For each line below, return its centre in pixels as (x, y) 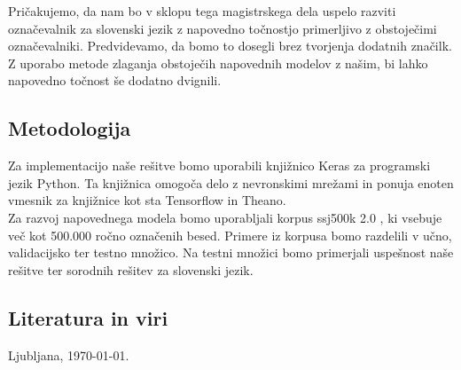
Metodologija (70, 128)
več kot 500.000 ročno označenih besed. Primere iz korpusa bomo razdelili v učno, (230, 235)
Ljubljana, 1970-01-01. (69, 354)
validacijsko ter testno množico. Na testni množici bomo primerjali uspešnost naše (231, 252)
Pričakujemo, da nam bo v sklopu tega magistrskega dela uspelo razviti (202, 11)
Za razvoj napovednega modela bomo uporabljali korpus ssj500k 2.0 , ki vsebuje (225, 217)
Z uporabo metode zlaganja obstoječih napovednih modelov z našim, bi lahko (218, 63)
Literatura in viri (88, 317)
